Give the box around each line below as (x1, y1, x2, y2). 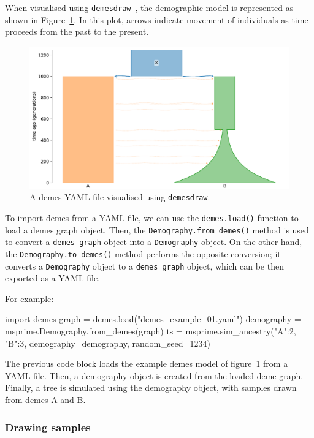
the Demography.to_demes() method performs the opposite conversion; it (5, 247, 281, 260)
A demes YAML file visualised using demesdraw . (29, 191, 210, 203)
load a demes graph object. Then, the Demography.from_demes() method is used (5, 223, 309, 236)
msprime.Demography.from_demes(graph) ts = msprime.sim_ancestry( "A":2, (5, 325, 296, 338)
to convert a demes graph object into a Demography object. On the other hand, (5, 235, 302, 248)
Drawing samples (5, 419, 91, 434)
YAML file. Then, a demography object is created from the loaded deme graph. (5, 369, 304, 382)
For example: (5, 292, 54, 304)
